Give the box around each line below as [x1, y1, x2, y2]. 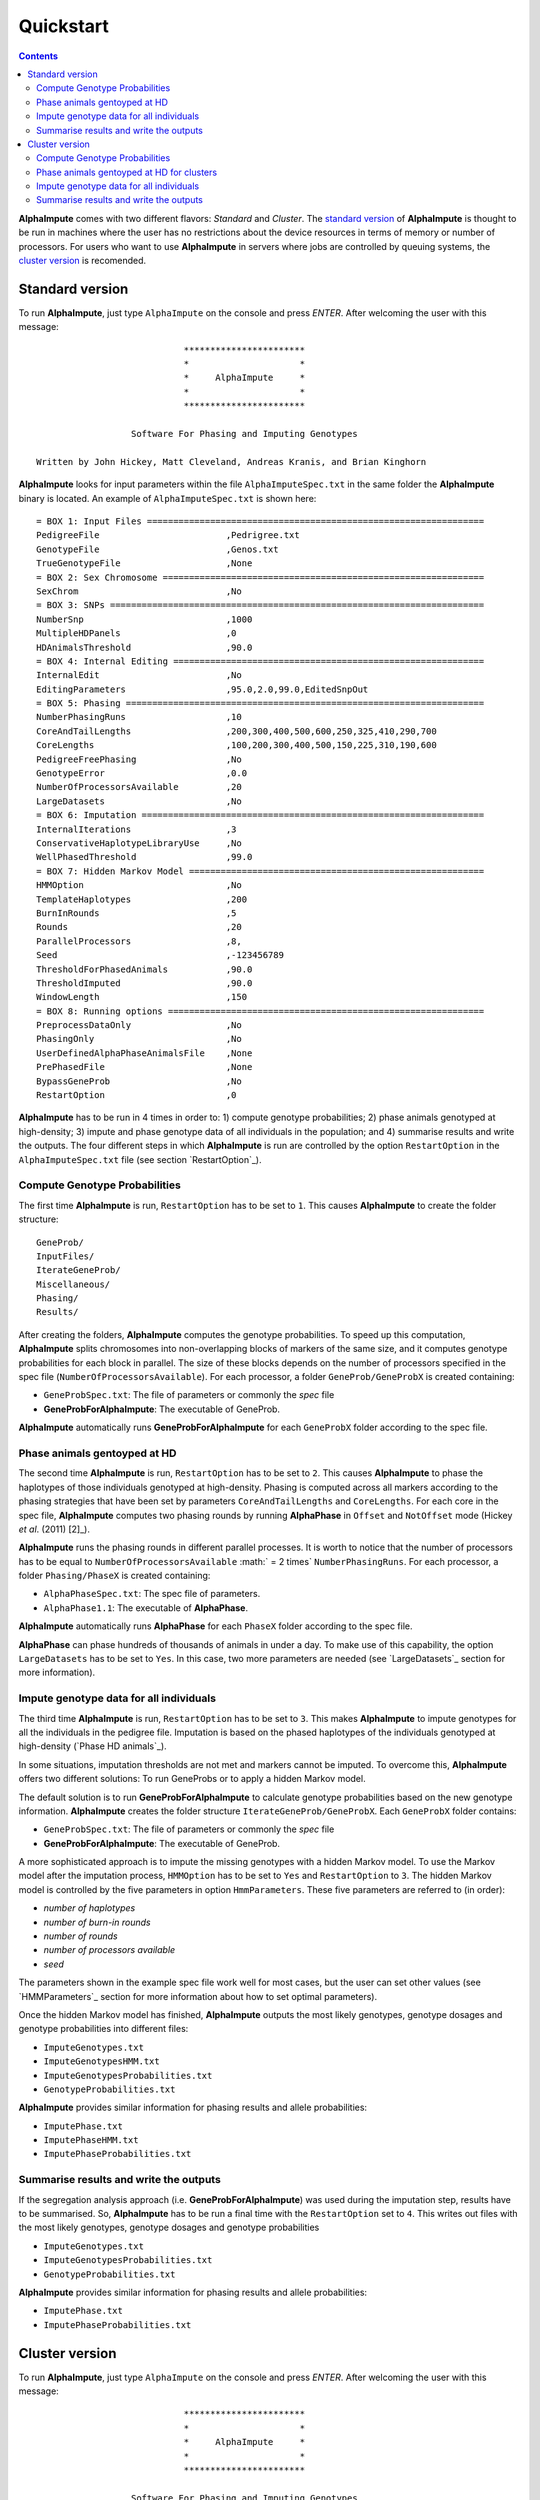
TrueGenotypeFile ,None [36, 558, 253, 569]
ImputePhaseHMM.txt [43, 2135, 139, 2146]
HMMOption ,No [36, 880, 242, 891]
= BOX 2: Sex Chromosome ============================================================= [36, 571, 485, 583]
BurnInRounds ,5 [36, 907, 237, 919]
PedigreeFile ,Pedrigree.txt [36, 530, 300, 541]
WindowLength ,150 [36, 991, 248, 1003]
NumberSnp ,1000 [36, 613, 253, 625]
